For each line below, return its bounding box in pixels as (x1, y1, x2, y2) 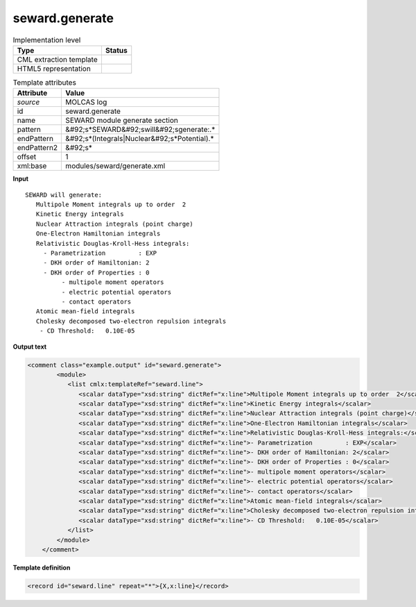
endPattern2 (17, 143, 58, 153)
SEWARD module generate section (65, 115, 178, 125)
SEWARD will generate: (25, 191, 103, 199)
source (17, 97, 40, 107)
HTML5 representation (17, 63, 92, 73)
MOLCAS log (65, 97, 107, 107)
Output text (12, 342, 47, 351)
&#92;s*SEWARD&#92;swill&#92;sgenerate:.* (65, 125, 216, 135)
